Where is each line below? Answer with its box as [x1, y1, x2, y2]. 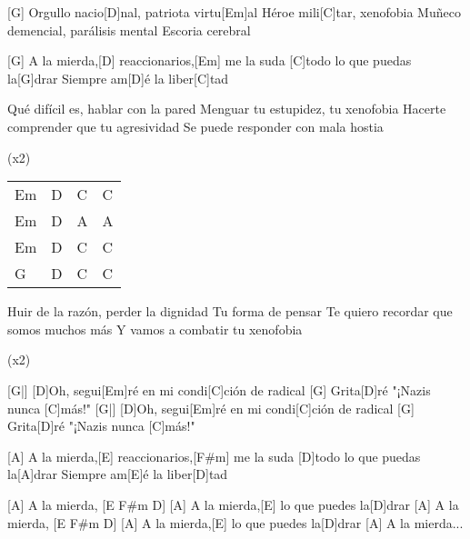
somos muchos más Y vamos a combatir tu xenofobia [7, 319, 303, 338]
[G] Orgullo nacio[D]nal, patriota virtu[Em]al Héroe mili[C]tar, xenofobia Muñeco [7, 3, 461, 21]
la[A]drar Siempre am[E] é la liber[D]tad [7, 464, 228, 484]
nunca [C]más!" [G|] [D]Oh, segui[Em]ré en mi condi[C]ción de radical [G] [7, 398, 415, 417]
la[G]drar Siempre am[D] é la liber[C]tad [7, 68, 229, 87]
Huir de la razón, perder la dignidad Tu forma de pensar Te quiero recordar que [7, 302, 453, 321]
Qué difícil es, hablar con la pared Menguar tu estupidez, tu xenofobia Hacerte [7, 99, 446, 118]
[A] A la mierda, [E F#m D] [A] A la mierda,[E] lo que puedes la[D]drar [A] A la [7, 494, 459, 514]
